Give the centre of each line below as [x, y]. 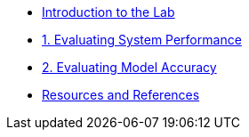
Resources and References [121, 95]
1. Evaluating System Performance [142, 40]
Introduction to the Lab [108, 12]
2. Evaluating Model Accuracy [129, 67]
